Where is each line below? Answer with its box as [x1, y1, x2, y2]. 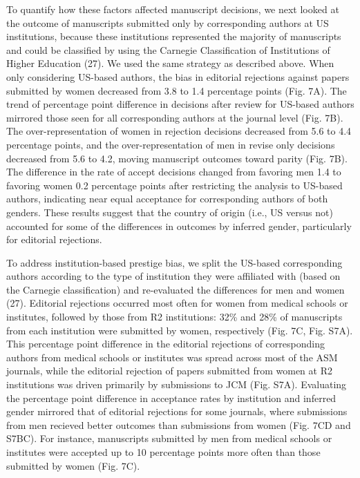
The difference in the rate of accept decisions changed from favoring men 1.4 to [6, 164, 341, 179]
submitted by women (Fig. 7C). [6, 458, 140, 472]
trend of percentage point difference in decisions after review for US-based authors [6, 97, 354, 111]
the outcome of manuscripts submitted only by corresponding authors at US [6, 15, 329, 30]
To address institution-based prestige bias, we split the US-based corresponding [6, 255, 343, 269]
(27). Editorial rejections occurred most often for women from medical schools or [6, 296, 348, 310]
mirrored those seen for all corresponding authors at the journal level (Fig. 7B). [6, 110, 343, 124]
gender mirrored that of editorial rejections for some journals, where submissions [6, 404, 348, 419]
